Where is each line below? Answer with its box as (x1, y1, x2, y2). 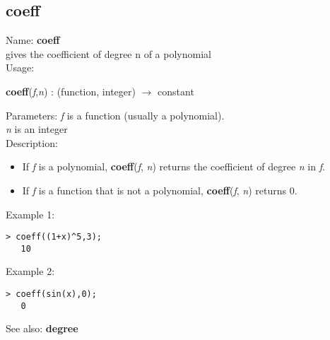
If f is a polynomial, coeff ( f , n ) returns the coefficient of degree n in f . (22, 159, 325, 174)
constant (158, 83, 194, 98)
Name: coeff (6, 33, 60, 47)
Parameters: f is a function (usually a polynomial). (6, 107, 225, 122)
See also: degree (6, 321, 78, 336)
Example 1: (6, 206, 55, 221)
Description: (6, 135, 58, 150)
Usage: (6, 60, 35, 75)
